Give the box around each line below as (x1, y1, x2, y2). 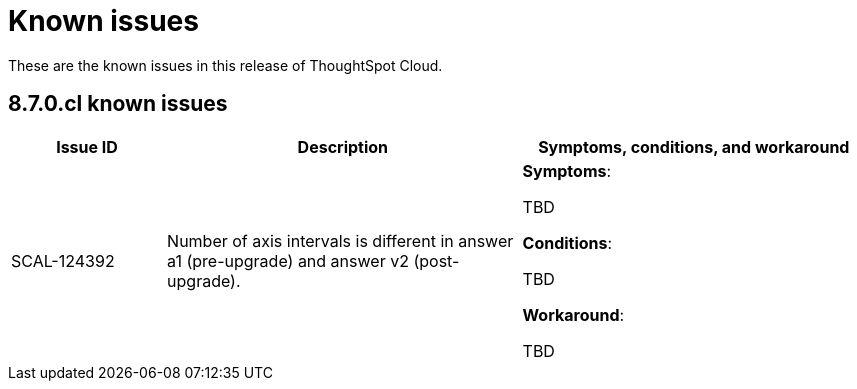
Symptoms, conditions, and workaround (538, 136, 850, 157)
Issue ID (56, 136, 118, 157)
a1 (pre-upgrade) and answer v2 (167, 250, 409, 271)
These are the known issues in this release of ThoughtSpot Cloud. (8, 56, 443, 74)
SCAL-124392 (11, 250, 115, 271)
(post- (413, 250, 460, 271)
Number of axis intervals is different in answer (167, 230, 514, 251)
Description (297, 136, 389, 157)
